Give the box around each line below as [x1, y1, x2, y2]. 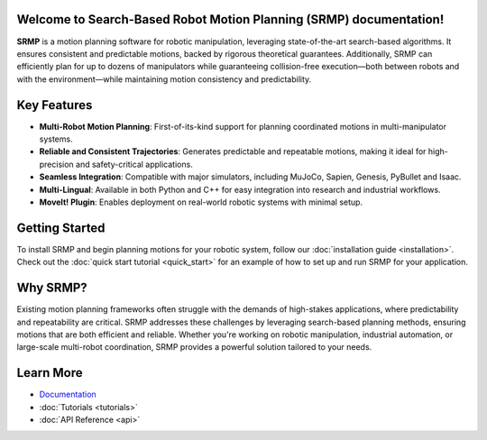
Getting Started [16, 220, 106, 235]
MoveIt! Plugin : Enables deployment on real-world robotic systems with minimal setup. [39, 197, 363, 207]
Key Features [16, 97, 93, 113]
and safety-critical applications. [75, 159, 193, 170]
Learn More [16, 365, 83, 380]
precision [39, 159, 74, 170]
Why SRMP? [16, 280, 87, 296]
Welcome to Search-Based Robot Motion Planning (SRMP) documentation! [16, 12, 445, 27]
